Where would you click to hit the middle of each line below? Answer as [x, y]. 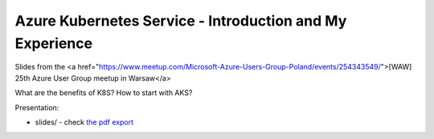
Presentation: [37, 107]
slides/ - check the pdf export [84, 122]
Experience [53, 43]
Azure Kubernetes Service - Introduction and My [181, 21]
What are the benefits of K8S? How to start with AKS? [104, 93]
